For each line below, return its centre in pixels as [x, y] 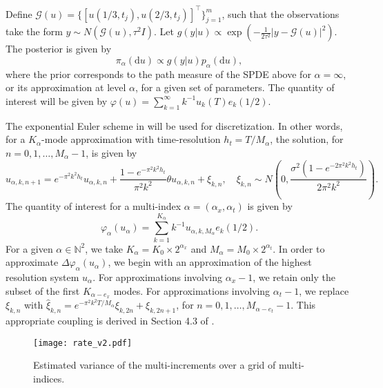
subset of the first [43, 290]
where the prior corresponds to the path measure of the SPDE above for [158, 74]
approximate [32, 262]
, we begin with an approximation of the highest [210, 262]
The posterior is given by [59, 49]
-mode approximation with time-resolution [131, 139]
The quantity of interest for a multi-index [94, 206]
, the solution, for [307, 139]
